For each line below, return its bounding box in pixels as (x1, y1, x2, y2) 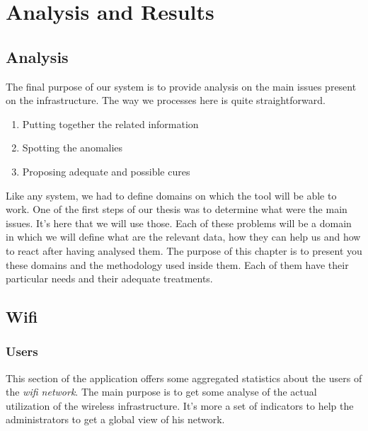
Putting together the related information (22, 116, 199, 131)
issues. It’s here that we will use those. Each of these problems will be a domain (6, 215, 352, 230)
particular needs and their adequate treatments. (6, 271, 213, 286)
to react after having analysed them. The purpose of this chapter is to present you (6, 243, 362, 258)
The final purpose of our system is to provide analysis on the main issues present (6, 79, 357, 93)
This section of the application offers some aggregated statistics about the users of (6, 370, 362, 385)
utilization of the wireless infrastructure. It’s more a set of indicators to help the (6, 398, 354, 413)
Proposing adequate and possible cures (22, 163, 190, 178)
